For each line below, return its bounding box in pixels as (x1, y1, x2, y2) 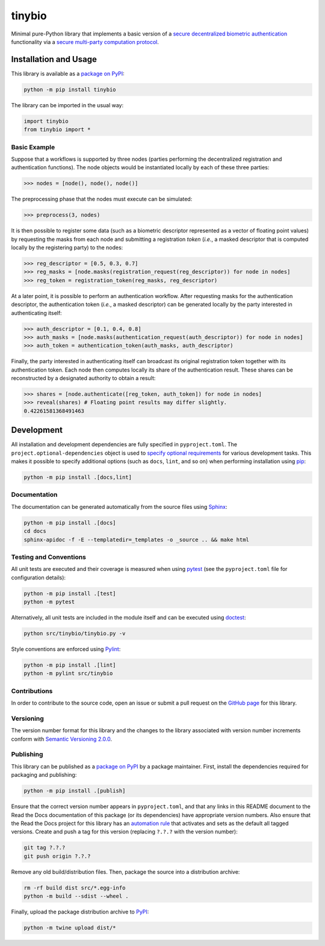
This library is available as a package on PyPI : (11, 70, 125, 77)
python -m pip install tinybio (23, 86, 117, 93)
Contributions (11, 686, 53, 695)
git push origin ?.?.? (23, 853, 91, 859)
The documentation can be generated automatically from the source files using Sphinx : (11, 503, 227, 510)
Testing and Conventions (11, 553, 87, 561)
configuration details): (11, 574, 66, 581)
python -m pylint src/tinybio (23, 670, 113, 677)
